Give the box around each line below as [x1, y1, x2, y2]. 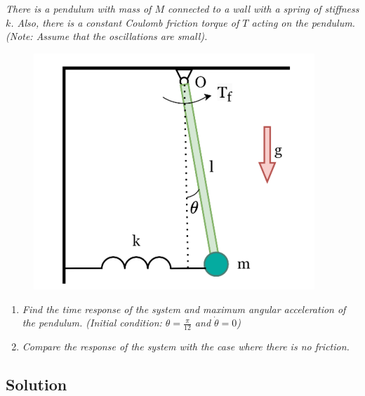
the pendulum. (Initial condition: [22, 315, 162, 330]
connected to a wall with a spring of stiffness [168, 1, 359, 16]
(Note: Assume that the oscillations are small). [6, 29, 208, 44]
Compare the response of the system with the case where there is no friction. [22, 338, 350, 353]
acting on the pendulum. [251, 15, 355, 29]
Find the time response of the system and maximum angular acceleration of [22, 301, 346, 316]
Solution [6, 373, 67, 395]
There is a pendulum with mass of [6, 1, 152, 16]
